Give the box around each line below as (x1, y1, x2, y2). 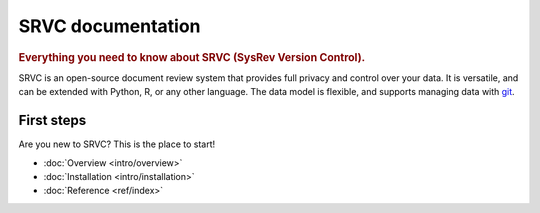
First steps (18, 112, 87, 129)
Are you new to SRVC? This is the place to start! (18, 138, 216, 150)
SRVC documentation (18, 15, 201, 37)
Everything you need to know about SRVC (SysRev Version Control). (18, 50, 366, 64)
